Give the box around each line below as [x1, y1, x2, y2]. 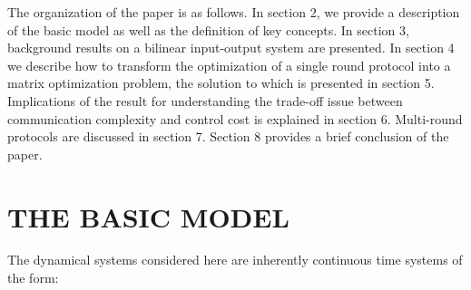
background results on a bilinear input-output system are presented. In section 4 [7, 38, 455, 57]
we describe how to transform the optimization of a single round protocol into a [7, 55, 451, 74]
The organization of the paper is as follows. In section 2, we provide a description [7, 3, 460, 21]
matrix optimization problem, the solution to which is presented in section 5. [7, 73, 435, 92]
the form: [7, 268, 59, 287]
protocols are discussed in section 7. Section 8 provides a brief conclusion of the [7, 127, 449, 146]
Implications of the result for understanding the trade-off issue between [7, 91, 403, 110]
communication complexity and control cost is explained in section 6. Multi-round [7, 109, 463, 128]
